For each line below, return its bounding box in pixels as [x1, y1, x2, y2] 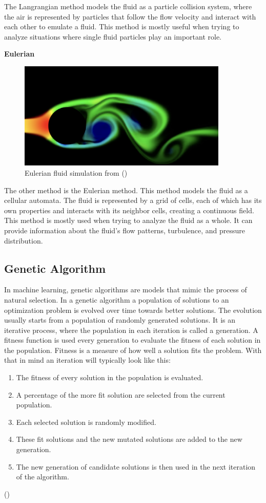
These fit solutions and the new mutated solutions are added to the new [16, 434, 242, 444]
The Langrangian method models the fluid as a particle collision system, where [4, 1, 252, 11]
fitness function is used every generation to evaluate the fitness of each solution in [4, 334, 261, 345]
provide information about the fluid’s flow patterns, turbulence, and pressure [4, 225, 245, 235]
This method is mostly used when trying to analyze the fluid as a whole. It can [4, 215, 253, 226]
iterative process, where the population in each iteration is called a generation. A [4, 324, 258, 335]
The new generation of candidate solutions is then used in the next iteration [16, 461, 256, 472]
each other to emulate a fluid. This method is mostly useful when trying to [4, 21, 239, 32]
